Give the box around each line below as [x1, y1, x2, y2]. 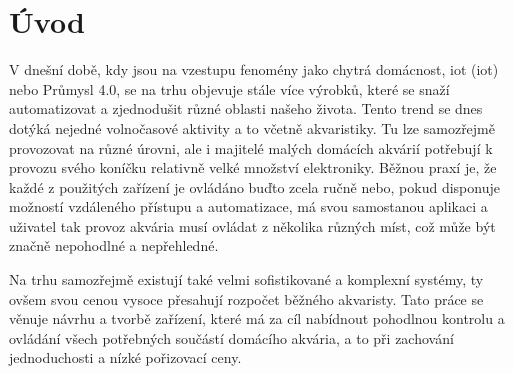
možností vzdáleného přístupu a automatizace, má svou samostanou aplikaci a [9, 196, 488, 217]
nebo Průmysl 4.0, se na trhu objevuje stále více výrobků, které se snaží [9, 78, 450, 99]
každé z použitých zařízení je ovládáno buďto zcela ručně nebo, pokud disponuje [9, 176, 500, 197]
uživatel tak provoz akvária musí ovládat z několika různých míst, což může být [9, 215, 496, 236]
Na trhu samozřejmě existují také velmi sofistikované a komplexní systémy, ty [9, 269, 484, 290]
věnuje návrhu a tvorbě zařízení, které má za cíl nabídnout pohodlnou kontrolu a [9, 308, 505, 329]
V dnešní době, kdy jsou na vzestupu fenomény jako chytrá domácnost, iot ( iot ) [9, 59, 499, 80]
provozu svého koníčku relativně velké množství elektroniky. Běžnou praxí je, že [9, 157, 497, 178]
